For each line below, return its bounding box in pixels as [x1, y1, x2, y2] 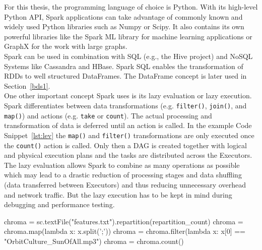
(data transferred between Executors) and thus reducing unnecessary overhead [4, 179, 246, 190]
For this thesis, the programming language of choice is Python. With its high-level [4, 2, 258, 12]
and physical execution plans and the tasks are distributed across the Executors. [4, 150, 252, 160]
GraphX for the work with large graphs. [4, 41, 127, 51]
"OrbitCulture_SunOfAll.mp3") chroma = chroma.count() [4, 235, 184, 246]
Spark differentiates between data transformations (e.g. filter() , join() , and [4, 100, 247, 110]
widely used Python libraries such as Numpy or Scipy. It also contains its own [4, 21, 244, 32]
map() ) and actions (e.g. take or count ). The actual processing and [4, 110, 212, 120]
